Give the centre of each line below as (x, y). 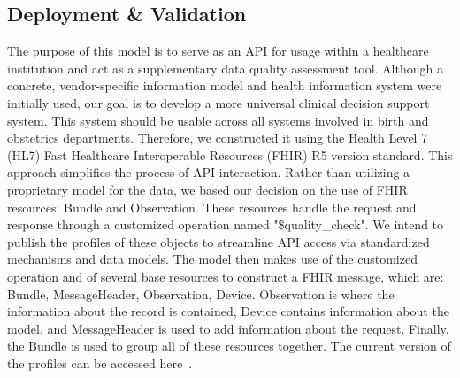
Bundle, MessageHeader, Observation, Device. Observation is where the (201, 293)
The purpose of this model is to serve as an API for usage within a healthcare (218, 51)
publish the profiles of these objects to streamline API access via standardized (218, 241)
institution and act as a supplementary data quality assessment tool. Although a (225, 68)
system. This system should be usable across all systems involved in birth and (218, 120)
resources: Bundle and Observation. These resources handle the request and (212, 207)
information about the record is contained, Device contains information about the (228, 311)
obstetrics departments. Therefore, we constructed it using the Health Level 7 (218, 138)
